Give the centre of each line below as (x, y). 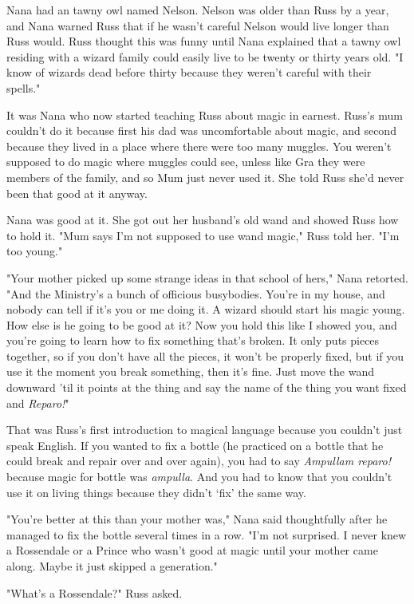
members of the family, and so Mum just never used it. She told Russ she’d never (205, 177)
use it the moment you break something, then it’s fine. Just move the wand (190, 371)
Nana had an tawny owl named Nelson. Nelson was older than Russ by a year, (198, 10)
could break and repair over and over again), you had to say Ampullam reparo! (199, 461)
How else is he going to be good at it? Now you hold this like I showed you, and (202, 324)
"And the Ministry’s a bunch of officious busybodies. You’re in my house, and (196, 293)
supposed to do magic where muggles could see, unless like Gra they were (186, 162)
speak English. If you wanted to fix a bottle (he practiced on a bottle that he (195, 445)
